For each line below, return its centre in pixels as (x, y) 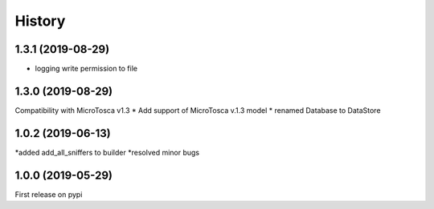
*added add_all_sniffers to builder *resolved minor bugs (107, 152)
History (40, 21)
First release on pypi (49, 194)
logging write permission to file (86, 69)
